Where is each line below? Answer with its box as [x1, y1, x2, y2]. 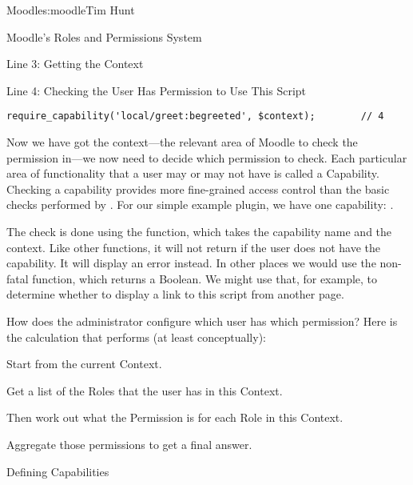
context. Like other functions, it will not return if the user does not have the [6, 238, 381, 255]
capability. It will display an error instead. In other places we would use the [6, 255, 376, 271]
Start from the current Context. [6, 355, 162, 372]
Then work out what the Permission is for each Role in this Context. [6, 409, 344, 426]
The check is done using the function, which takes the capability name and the [6, 223, 392, 239]
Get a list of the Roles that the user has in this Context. [6, 382, 283, 399]
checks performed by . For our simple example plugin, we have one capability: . [6, 196, 394, 213]
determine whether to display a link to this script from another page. [6, 286, 344, 303]
